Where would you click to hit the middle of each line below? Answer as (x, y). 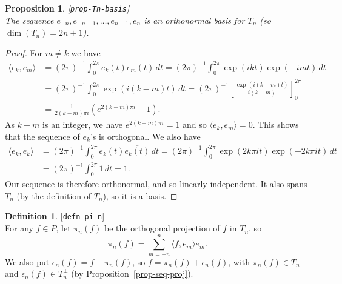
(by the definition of (54, 195)
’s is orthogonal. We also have (145, 136)
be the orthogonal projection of (162, 228)
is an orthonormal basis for (194, 20)
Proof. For (24, 52)
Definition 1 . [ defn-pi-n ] (55, 216)
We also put (27, 261)
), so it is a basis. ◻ (140, 195)
